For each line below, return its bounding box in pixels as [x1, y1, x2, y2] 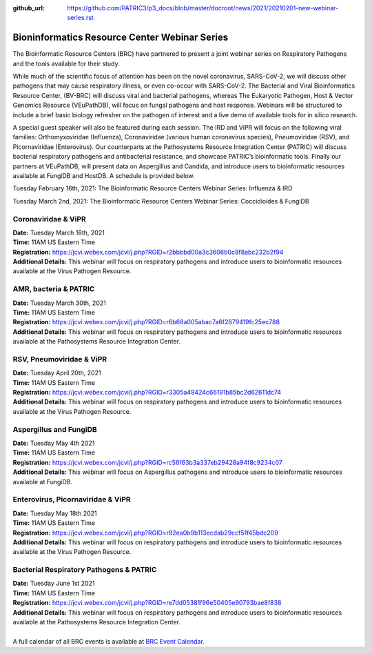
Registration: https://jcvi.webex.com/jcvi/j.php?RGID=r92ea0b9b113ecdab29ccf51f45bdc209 [12, 528, 278, 537]
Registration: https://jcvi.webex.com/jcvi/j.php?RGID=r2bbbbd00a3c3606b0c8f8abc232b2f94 [12, 248, 284, 256]
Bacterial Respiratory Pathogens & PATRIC [12, 565, 157, 575]
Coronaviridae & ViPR [12, 214, 86, 224]
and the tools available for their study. [12, 59, 120, 68]
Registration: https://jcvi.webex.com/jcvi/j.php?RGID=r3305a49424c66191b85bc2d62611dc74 [12, 388, 282, 397]
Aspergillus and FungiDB [12, 424, 98, 434]
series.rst [67, 14, 94, 22]
